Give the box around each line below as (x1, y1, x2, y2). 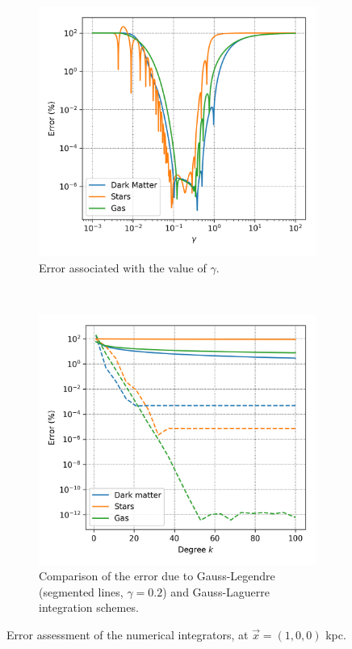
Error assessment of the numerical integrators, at (6, 626, 249, 643)
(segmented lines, (39, 583, 124, 600)
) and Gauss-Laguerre (162, 583, 270, 600)
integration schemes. (39, 599, 139, 616)
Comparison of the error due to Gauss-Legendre (39, 567, 275, 584)
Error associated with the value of (39, 259, 207, 276)
